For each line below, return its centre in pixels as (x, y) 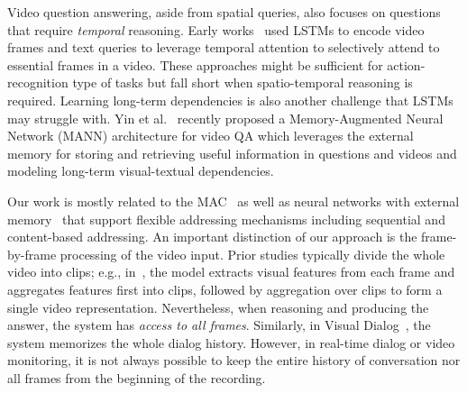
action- (406, 64)
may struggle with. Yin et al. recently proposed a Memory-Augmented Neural (225, 118)
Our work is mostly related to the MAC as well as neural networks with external (233, 201)
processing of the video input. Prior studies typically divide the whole (252, 254)
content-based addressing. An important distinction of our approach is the (212, 237)
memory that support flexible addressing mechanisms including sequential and (226, 219)
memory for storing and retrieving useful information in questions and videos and (232, 153)
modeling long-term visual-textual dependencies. (141, 171)
